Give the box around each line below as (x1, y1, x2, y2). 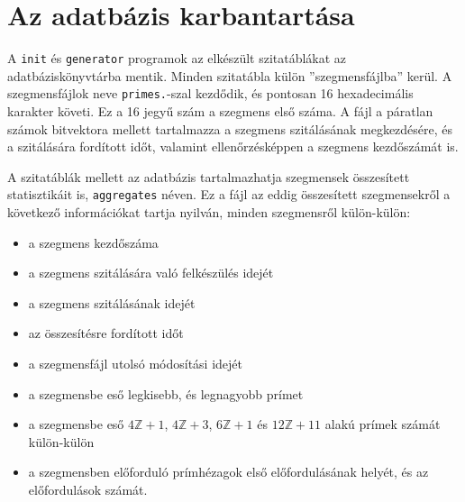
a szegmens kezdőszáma (28, 233, 159, 251)
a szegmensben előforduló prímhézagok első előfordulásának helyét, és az (28, 462, 429, 481)
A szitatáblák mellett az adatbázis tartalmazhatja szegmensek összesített (7, 167, 410, 186)
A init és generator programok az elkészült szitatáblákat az (7, 49, 347, 68)
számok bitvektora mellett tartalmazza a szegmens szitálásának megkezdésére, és (7, 119, 453, 138)
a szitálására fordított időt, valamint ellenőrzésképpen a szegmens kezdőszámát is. (7, 137, 459, 156)
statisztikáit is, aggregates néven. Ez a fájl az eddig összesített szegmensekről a (7, 185, 451, 204)
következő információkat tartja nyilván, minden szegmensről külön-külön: (7, 203, 411, 222)
